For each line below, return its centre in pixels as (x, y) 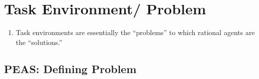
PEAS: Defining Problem (70, 68)
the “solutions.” (39, 42)
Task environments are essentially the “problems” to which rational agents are (135, 32)
